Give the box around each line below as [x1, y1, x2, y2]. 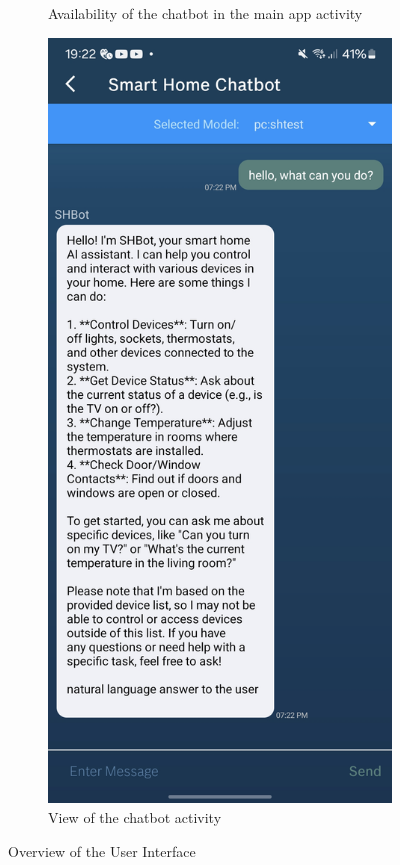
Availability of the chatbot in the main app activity [48, 3, 363, 23]
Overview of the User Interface [8, 840, 196, 861]
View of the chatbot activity [48, 806, 222, 827]
